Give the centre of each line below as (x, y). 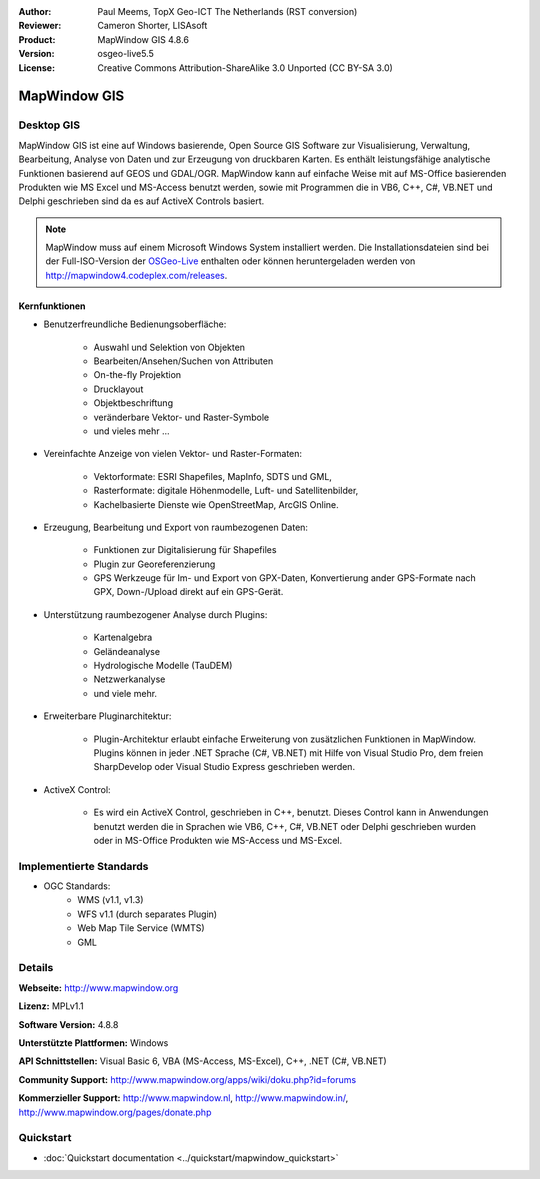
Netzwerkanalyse (129, 679)
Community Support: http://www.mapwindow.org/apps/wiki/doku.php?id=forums (187, 1079)
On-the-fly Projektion (137, 375)
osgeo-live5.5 (125, 54)
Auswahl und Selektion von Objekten (169, 347)
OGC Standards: (77, 886)
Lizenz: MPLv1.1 (51, 1006)
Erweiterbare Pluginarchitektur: (107, 716)
